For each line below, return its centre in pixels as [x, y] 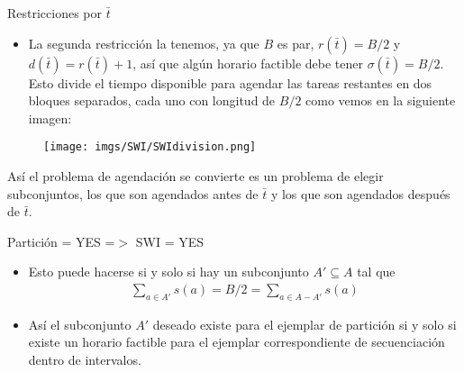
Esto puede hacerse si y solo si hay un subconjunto [168, 272]
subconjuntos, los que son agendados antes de [133, 193]
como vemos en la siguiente [381, 100]
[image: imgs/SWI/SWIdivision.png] [150, 147]
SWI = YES [170, 241]
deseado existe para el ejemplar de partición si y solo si [305, 324]
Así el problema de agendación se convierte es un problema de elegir [196, 176]
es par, [296, 43]
